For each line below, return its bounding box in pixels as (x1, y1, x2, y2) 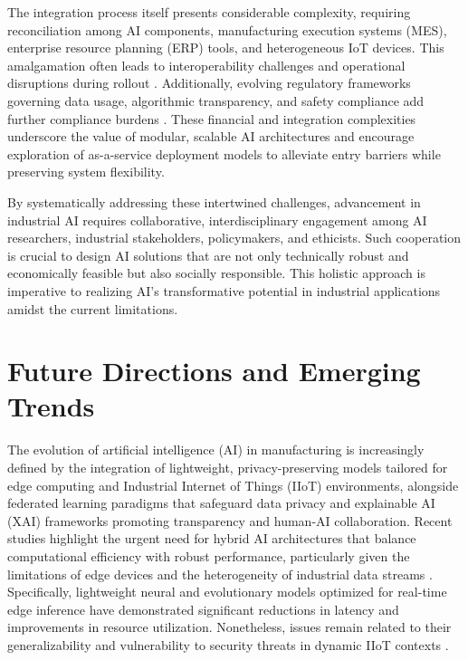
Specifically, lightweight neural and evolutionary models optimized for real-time (7, 582, 447, 601)
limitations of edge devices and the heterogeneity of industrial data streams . (7, 564, 433, 583)
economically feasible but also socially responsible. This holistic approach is (7, 263, 425, 282)
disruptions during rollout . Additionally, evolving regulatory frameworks (7, 73, 411, 92)
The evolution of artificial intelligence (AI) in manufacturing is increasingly (7, 440, 425, 459)
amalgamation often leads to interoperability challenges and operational (7, 55, 406, 74)
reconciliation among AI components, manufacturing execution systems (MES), (7, 20, 447, 39)
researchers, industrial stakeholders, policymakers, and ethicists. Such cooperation (7, 228, 462, 247)
